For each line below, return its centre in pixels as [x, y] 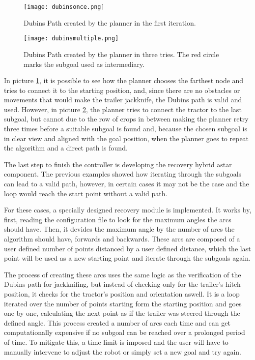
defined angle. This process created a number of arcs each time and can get [117, 322]
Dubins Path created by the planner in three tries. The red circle [121, 54]
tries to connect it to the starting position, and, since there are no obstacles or [122, 90]
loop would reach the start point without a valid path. [86, 193]
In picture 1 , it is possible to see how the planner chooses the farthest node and [124, 80]
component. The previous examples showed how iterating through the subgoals [123, 174]
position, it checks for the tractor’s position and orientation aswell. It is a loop [122, 293]
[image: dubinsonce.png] [64, 7]
